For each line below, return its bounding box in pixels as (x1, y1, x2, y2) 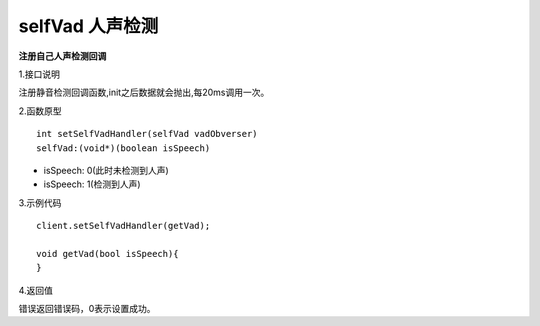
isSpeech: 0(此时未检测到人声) (43, 164, 169, 176)
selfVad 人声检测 (18, 15, 159, 37)
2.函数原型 (18, 105, 62, 117)
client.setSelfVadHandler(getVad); (36, 220, 211, 232)
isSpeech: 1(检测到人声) (43, 178, 141, 190)
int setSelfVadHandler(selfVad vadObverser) (36, 128, 259, 140)
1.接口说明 (18, 68, 60, 80)
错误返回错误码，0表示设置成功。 (18, 303, 156, 315)
